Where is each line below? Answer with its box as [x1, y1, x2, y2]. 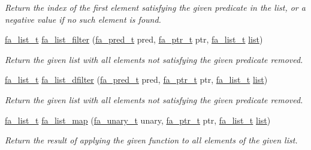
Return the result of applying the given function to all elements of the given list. [5, 134, 298, 146]
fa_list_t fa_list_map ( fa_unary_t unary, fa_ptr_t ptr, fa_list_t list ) [5, 113, 271, 126]
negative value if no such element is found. [5, 13, 161, 25]
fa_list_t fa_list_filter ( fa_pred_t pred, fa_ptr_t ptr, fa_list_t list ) [5, 33, 263, 46]
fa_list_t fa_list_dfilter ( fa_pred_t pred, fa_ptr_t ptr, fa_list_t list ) [5, 73, 268, 86]
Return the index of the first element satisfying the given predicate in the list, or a [5, 1, 306, 13]
